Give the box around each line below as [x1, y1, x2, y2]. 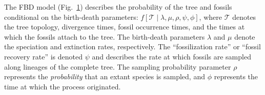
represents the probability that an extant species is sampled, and [4, 71, 205, 82]
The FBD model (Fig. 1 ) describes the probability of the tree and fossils [4, 2, 232, 12]
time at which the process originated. [4, 81, 121, 91]
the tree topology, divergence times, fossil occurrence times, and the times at [4, 21, 245, 32]
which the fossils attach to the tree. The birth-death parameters [4, 31, 205, 42]
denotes [232, 11, 256, 22]
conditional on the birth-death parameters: [4, 11, 138, 22]
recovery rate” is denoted [4, 51, 83, 61]
